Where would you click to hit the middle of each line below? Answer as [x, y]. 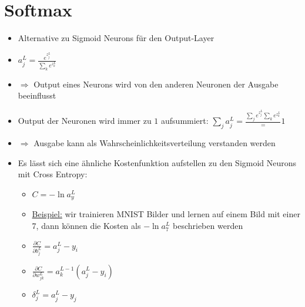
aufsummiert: [185, 121]
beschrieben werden [208, 226]
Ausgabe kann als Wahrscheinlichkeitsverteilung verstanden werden [155, 143]
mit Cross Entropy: [53, 174]
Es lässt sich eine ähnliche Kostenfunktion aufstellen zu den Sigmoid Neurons [157, 162]
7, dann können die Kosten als [86, 226]
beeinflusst [37, 95]
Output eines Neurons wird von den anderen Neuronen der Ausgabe [156, 84]
